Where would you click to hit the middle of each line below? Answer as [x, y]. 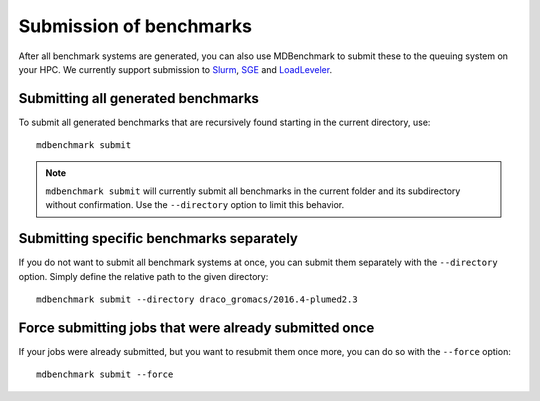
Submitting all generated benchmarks [139, 98]
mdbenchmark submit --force [105, 374]
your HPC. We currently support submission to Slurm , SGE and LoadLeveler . [175, 69]
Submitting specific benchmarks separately [158, 238]
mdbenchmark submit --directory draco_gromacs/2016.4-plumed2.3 [197, 299]
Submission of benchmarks [135, 26]
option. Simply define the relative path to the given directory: [143, 276]
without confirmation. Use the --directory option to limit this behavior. [195, 205]
